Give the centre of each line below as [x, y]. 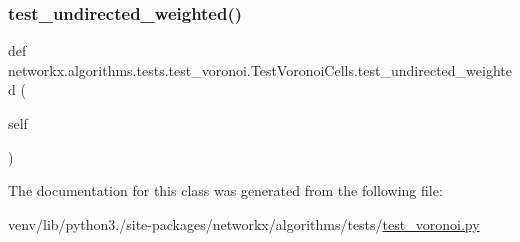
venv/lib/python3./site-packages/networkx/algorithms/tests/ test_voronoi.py [244, 223]
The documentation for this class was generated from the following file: [225, 190]
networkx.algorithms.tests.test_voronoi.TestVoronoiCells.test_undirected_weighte [260, 69]
